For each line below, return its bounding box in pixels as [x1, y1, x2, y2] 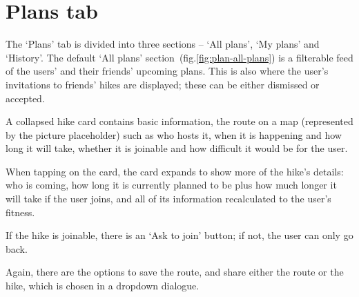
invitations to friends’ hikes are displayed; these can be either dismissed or [6, 77, 320, 91]
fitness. [6, 204, 35, 219]
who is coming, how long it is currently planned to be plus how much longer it [6, 178, 337, 192]
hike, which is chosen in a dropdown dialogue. [6, 278, 200, 293]
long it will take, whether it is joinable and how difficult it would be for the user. [6, 141, 348, 155]
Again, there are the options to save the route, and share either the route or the [6, 265, 344, 279]
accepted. [6, 90, 45, 105]
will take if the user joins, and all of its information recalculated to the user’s [6, 191, 331, 206]
